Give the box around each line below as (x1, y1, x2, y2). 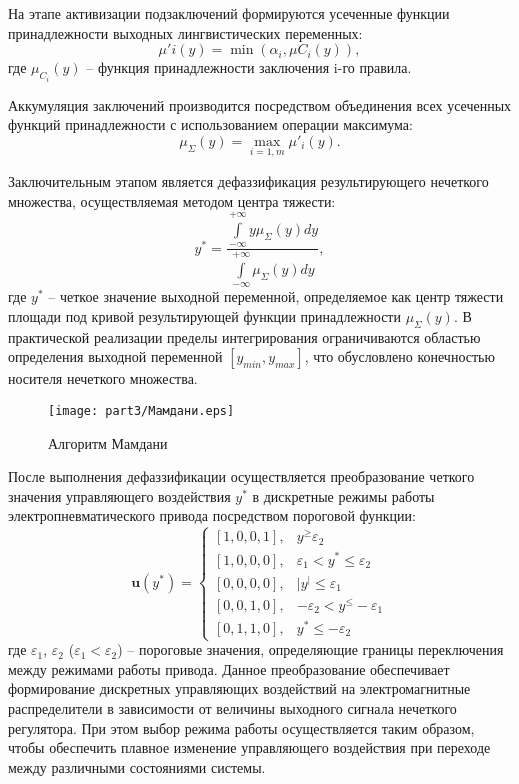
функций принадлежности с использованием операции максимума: (8, 114, 413, 135)
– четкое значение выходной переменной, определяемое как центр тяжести (48, 286, 504, 307)
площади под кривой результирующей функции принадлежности (8, 306, 401, 327)
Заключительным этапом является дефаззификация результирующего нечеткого (8, 171, 489, 192)
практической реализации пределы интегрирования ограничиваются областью (8, 326, 481, 347)
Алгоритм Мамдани (48, 432, 168, 453)
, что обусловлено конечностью (304, 346, 495, 367)
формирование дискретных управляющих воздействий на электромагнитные (8, 678, 471, 699)
